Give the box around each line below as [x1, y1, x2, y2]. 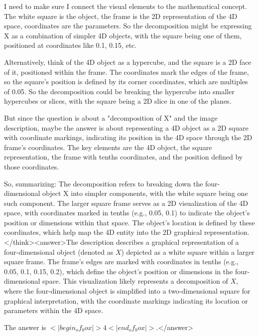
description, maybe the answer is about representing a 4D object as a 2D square [4, 122, 249, 133]
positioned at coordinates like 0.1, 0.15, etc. [4, 40, 137, 50]
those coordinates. [4, 161, 59, 171]
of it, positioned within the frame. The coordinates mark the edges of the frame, [4, 66, 249, 77]
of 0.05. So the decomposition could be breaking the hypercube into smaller [4, 86, 235, 96]
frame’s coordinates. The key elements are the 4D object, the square [4, 142, 212, 152]
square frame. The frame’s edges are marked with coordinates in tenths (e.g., [4, 256, 239, 267]
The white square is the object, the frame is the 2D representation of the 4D [4, 10, 238, 21]
